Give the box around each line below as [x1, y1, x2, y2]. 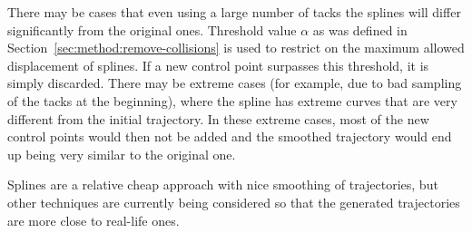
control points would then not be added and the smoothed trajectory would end [7, 127, 452, 146]
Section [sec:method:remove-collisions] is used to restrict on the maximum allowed [7, 38, 465, 57]
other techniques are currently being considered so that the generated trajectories [7, 192, 460, 211]
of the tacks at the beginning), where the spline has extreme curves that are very [7, 91, 457, 110]
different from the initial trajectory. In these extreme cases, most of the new [7, 109, 429, 128]
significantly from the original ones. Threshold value [7, 20, 297, 39]
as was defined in [312, 20, 408, 39]
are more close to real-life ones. [7, 210, 180, 229]
